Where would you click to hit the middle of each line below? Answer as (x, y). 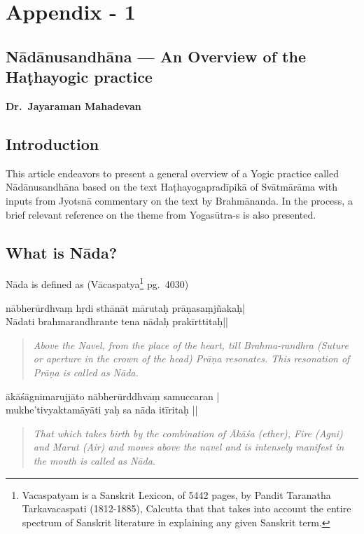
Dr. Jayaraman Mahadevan (73, 105)
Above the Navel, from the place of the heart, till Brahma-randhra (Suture (191, 344)
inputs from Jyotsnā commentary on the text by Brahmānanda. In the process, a (179, 200)
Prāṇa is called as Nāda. (86, 372)
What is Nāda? (62, 252)
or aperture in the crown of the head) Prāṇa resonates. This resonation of (191, 358)
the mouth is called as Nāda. (94, 460)
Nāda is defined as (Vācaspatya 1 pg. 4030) (97, 283)
